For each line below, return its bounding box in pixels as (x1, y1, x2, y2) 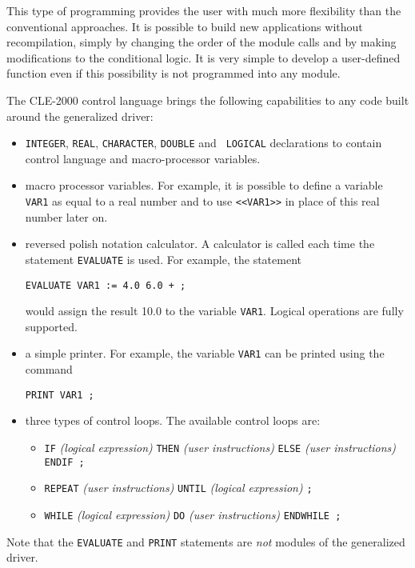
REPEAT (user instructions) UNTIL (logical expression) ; (44, 479, 313, 496)
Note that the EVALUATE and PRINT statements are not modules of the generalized (6, 533, 405, 550)
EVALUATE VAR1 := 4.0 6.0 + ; (25, 279, 186, 291)
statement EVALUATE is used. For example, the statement (25, 250, 301, 267)
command (25, 361, 73, 378)
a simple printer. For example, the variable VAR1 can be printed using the (25, 345, 385, 362)
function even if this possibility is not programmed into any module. (6, 65, 341, 82)
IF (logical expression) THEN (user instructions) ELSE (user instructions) (44, 438, 397, 455)
